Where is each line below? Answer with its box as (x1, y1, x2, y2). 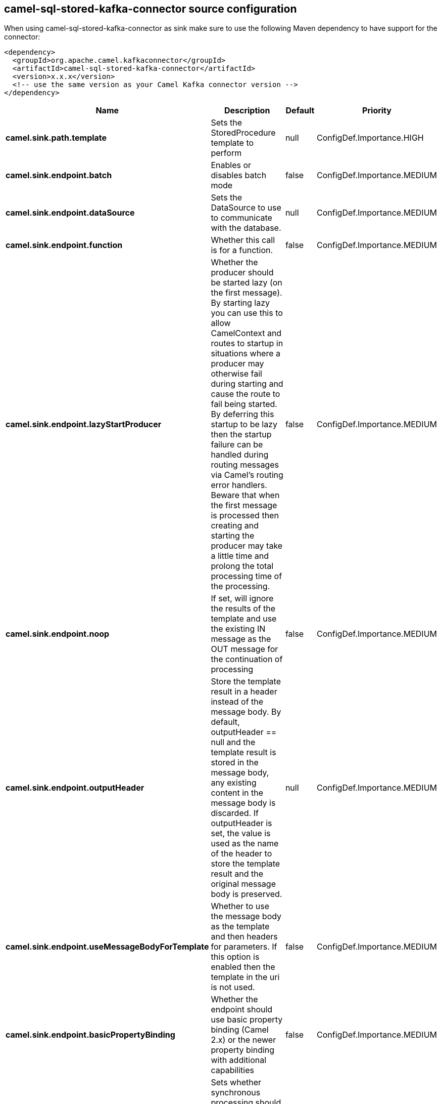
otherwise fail (211, 369, 262, 379)
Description (224, 105, 270, 116)
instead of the (211, 697, 264, 707)
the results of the (211, 603, 276, 614)
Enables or (211, 160, 252, 171)
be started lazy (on (211, 277, 282, 288)
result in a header (211, 686, 277, 697)
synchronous (211, 1087, 261, 1098)
